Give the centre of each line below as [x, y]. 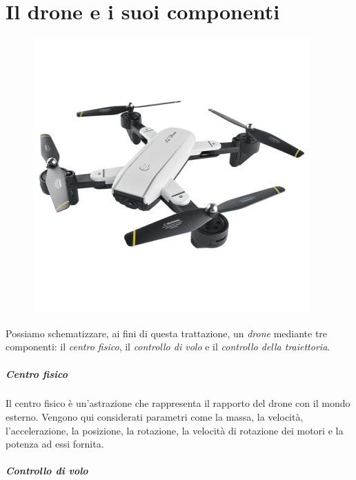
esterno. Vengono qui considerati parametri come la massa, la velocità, [155, 417]
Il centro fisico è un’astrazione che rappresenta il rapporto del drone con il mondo [178, 403]
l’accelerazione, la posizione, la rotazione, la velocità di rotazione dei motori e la [175, 430]
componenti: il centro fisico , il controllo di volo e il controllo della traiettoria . [168, 347]
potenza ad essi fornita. [55, 444]
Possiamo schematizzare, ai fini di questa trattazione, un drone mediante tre [167, 333]
